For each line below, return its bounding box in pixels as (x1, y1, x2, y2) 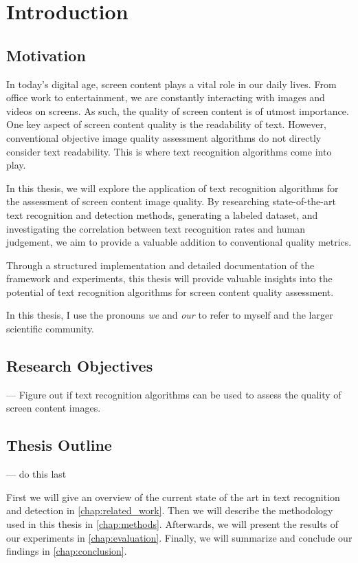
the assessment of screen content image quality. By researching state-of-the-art (6, 194, 336, 209)
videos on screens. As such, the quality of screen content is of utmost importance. (6, 103, 349, 118)
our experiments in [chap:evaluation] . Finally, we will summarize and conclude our (6, 530, 353, 544)
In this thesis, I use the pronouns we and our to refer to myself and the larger (6, 308, 333, 322)
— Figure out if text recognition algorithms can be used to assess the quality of (6, 387, 342, 401)
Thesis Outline (6, 434, 112, 456)
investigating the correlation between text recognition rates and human (6, 221, 306, 235)
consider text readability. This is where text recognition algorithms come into (6, 144, 332, 158)
